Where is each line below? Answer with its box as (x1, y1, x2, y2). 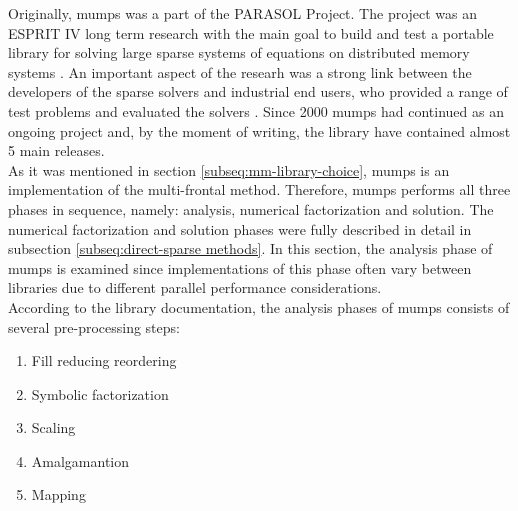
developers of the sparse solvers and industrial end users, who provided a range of (8, 81, 508, 102)
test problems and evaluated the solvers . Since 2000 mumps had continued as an (8, 100, 504, 121)
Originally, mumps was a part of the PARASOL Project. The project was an (8, 3, 478, 23)
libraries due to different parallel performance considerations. (8, 277, 382, 298)
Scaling (31, 417, 76, 438)
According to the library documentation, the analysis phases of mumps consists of (8, 296, 510, 317)
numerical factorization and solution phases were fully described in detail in (8, 218, 472, 239)
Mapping (31, 484, 86, 505)
